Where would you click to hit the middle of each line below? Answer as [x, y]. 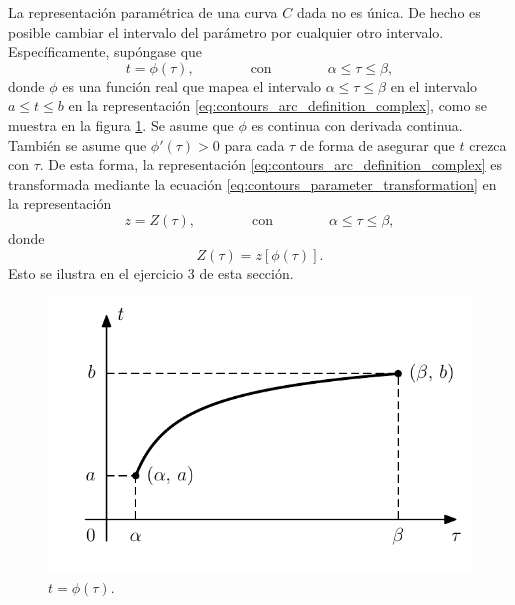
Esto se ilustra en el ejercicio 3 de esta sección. [151, 272]
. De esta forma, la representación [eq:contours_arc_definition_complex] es [271, 164]
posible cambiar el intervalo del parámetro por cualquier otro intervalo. [226, 31]
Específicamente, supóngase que [105, 51]
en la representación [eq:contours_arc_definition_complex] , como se [277, 105]
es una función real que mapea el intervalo [192, 85]
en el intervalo [434, 85]
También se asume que [77, 144]
